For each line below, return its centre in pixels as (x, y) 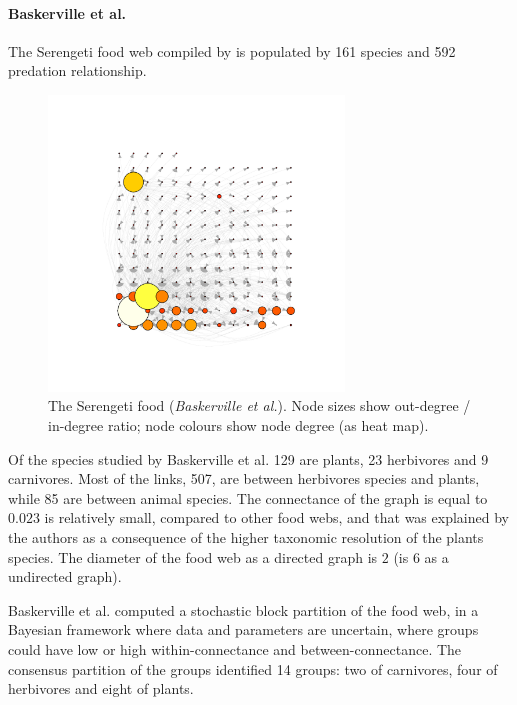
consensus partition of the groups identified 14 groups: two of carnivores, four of (253, 668)
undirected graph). (65, 576)
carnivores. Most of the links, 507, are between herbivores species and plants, (244, 478)
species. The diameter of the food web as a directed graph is (193, 556)
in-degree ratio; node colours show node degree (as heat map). (238, 424)
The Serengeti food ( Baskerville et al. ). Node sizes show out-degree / (259, 405)
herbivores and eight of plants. (101, 688)
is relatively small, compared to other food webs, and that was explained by (276, 517)
